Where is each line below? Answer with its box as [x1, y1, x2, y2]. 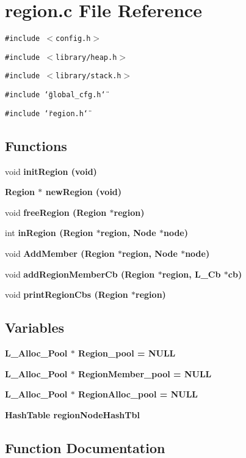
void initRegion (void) [5, 164, 97, 177]
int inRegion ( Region [5, 226, 93, 239]
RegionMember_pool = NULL [78, 367, 212, 380]
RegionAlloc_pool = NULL [78, 388, 198, 401]
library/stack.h [56, 72, 121, 81]
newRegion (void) [45, 185, 122, 198]
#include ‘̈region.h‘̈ [5, 109, 89, 118]
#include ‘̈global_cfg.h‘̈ [5, 90, 106, 100]
